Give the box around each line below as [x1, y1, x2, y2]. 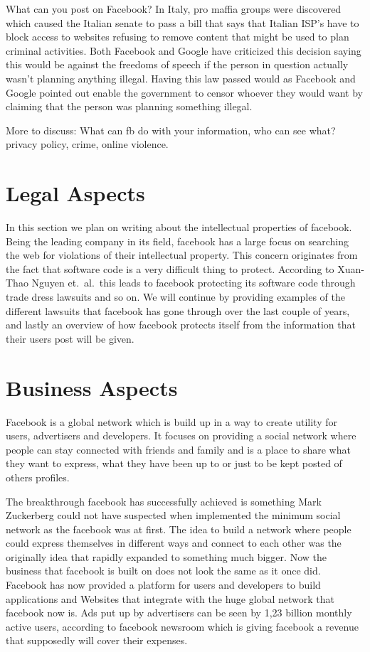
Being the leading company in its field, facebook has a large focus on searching [6, 233, 349, 248]
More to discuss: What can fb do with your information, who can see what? [6, 122, 336, 137]
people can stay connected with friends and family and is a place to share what [6, 442, 351, 456]
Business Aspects [6, 373, 178, 402]
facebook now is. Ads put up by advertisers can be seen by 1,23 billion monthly [6, 605, 352, 620]
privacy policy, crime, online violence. [6, 137, 169, 151]
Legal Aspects [6, 178, 145, 208]
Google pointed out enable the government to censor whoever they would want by [6, 85, 363, 100]
